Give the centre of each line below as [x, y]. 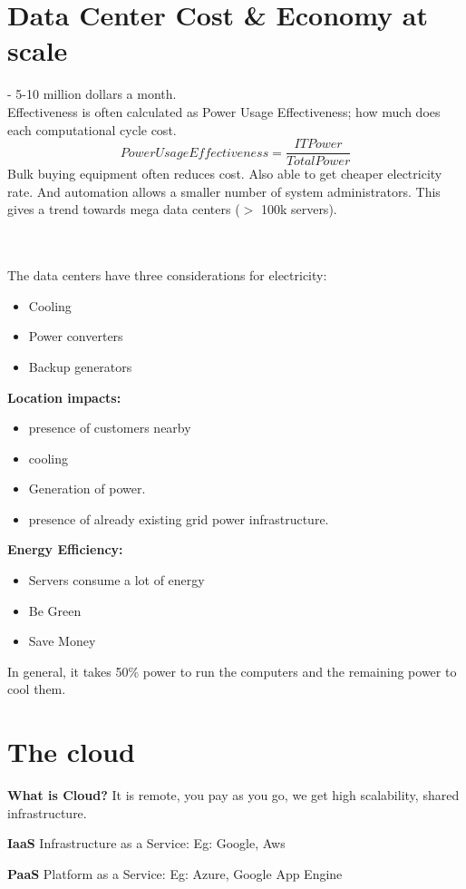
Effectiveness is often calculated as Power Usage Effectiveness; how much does [224, 111]
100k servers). [299, 209]
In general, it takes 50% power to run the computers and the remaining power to [232, 671]
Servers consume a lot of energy [116, 580]
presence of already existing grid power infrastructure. [179, 518]
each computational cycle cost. [92, 129]
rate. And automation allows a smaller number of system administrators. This [224, 191]
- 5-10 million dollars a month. [92, 94]
